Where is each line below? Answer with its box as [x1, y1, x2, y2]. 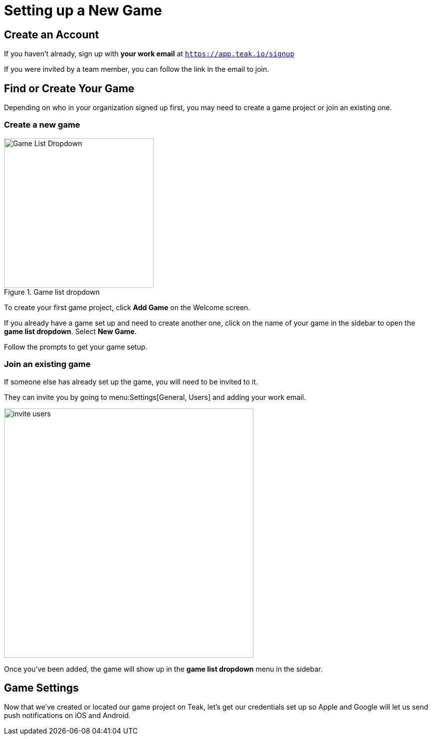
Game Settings [4, 681, 79, 694]
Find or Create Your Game [4, 82, 135, 95]
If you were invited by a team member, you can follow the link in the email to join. [4, 65, 269, 74]
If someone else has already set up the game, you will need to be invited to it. [4, 377, 258, 386]
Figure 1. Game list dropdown [4, 287, 100, 296]
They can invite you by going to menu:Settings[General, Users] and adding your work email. [4, 392, 306, 401]
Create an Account [4, 28, 99, 41]
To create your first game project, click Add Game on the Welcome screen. [4, 303, 250, 312]
